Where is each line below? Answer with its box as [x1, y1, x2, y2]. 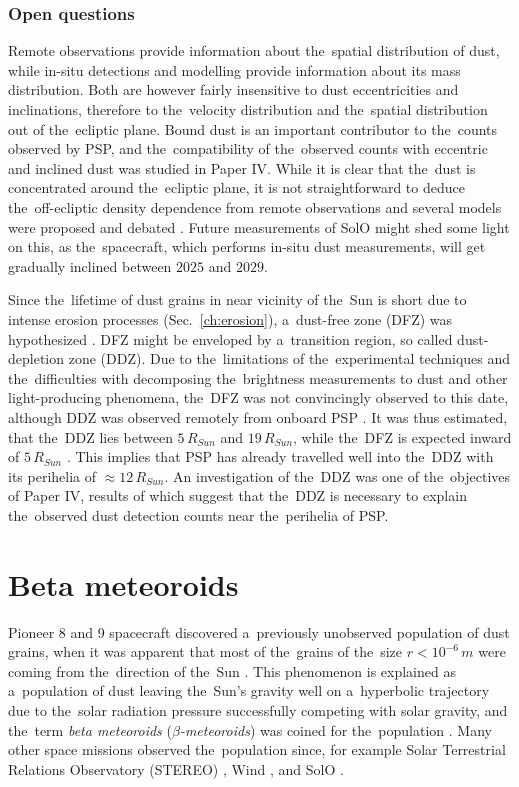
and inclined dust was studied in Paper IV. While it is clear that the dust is [8, 157, 476, 178]
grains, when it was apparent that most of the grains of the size [8, 641, 403, 662]
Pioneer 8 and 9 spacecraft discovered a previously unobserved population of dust [8, 621, 510, 642]
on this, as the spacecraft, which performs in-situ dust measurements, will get [8, 236, 486, 257]
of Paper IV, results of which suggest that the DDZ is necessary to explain [8, 485, 467, 506]
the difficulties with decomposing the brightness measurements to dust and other [8, 367, 508, 388]
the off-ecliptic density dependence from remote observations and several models [8, 196, 502, 217]
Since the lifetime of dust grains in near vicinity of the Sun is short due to [8, 289, 467, 310]
